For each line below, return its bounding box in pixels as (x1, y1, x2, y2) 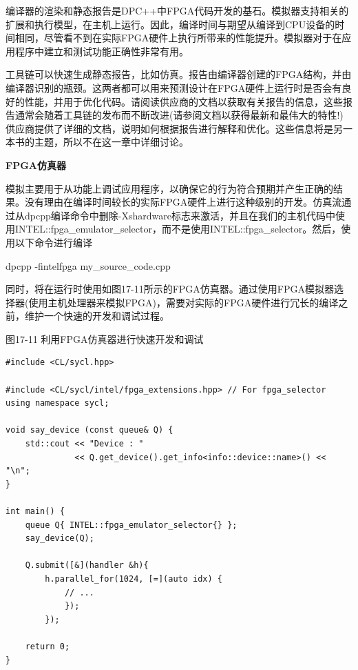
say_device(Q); (25, 533, 94, 544)
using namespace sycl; (6, 398, 109, 408)
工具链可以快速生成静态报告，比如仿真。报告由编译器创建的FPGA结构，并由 (6, 67, 352, 81)
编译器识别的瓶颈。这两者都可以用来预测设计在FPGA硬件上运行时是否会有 (6, 80, 342, 95)
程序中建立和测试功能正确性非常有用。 (14, 43, 189, 58)
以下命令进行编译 (14, 235, 92, 249)
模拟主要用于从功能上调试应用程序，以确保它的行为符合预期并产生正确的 (6, 181, 333, 195)
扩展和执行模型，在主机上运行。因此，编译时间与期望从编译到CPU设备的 (6, 17, 335, 31)
